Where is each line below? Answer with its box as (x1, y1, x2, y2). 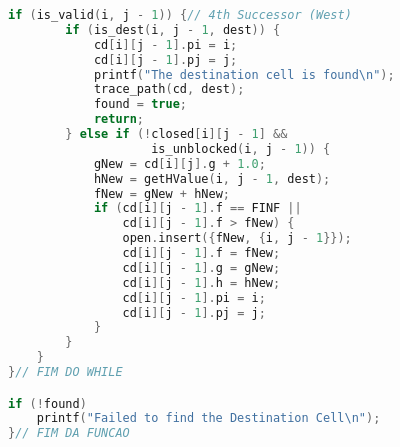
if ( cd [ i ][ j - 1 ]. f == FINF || (93, 201, 302, 216)
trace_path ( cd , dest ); (93, 82, 245, 97)
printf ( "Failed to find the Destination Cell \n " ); (36, 411, 381, 426)
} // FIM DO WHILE (8, 365, 123, 379)
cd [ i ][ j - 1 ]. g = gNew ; (122, 260, 281, 275)
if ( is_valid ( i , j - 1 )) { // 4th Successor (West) (8, 8, 352, 22)
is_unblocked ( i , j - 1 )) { (151, 141, 331, 156)
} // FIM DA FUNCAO (8, 426, 130, 441)
